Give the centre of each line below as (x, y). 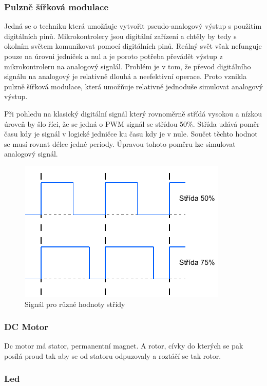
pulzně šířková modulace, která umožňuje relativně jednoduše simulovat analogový (133, 86)
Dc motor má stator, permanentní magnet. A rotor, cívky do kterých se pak (124, 346)
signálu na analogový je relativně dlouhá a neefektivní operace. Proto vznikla (126, 76)
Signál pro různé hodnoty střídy (75, 304)
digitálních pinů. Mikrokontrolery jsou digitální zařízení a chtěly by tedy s (120, 36)
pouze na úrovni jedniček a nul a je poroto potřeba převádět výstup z (113, 56)
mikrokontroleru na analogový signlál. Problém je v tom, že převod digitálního (128, 66)
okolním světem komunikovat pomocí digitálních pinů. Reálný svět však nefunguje (133, 46)
